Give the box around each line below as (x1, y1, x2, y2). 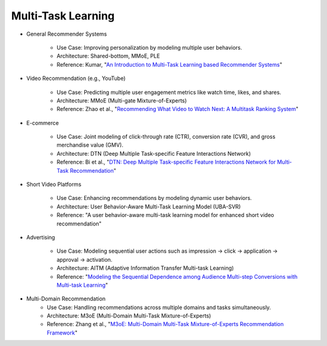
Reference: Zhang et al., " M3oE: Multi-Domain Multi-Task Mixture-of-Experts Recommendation (47, 321, 284, 328)
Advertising (26, 233, 56, 241)
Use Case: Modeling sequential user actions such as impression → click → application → (56, 247, 278, 255)
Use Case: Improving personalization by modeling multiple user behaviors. (56, 44, 242, 51)
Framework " (47, 329, 78, 336)
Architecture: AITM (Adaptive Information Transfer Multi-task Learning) (56, 264, 234, 272)
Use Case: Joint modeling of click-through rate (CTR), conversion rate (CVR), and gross (56, 133, 276, 141)
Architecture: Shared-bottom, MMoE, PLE (56, 52, 160, 60)
